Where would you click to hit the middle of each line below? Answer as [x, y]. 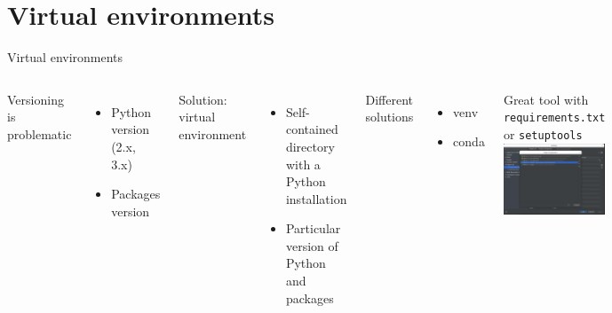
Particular [313, 228]
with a [303, 164]
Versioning [36, 99]
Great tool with [546, 99]
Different [389, 99]
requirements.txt [554, 118]
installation [316, 198]
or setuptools [543, 133]
